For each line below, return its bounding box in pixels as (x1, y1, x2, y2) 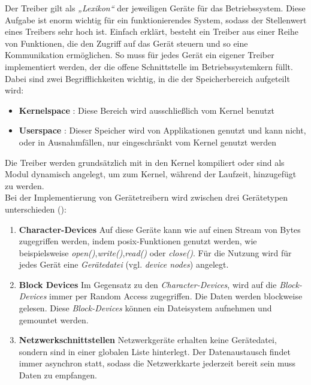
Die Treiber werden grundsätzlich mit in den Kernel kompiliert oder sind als (5, 156, 285, 168)
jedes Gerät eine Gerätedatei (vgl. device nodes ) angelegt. (19, 258, 229, 271)
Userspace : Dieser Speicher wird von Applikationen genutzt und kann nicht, (19, 124, 306, 137)
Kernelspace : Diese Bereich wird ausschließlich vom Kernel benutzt (19, 104, 274, 116)
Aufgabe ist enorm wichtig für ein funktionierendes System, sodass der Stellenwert (5, 13, 307, 26)
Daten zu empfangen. (19, 369, 97, 381)
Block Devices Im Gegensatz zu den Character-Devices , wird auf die (19, 278, 277, 290)
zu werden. (5, 179, 44, 192)
